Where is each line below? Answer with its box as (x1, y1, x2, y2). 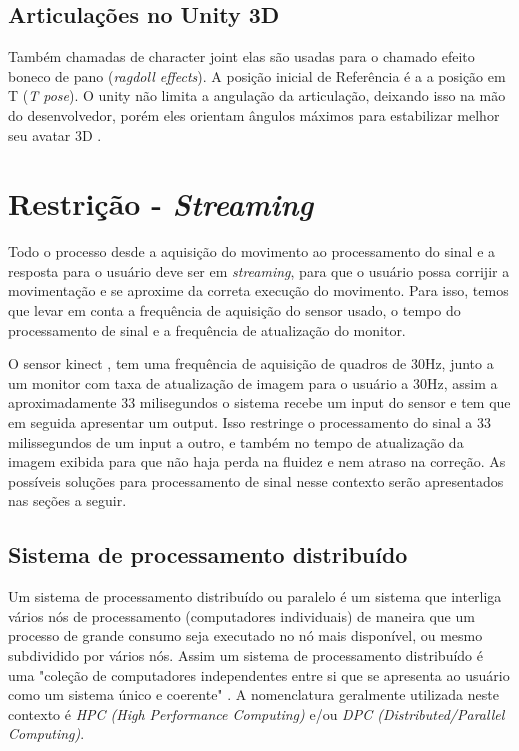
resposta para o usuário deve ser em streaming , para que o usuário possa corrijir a (8, 260, 510, 281)
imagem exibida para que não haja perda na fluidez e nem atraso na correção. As (8, 451, 506, 472)
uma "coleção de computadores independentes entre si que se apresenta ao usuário (8, 664, 510, 685)
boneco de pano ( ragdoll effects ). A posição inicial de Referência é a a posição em (8, 65, 506, 86)
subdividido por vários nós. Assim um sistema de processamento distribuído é (8, 645, 483, 665)
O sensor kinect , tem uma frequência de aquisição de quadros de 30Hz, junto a (8, 353, 494, 374)
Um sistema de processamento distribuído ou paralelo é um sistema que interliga (8, 586, 502, 607)
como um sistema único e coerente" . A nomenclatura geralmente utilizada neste (8, 684, 499, 705)
